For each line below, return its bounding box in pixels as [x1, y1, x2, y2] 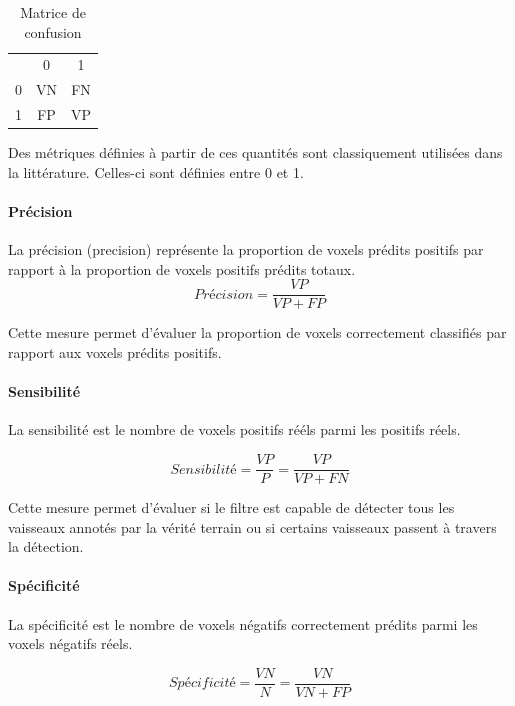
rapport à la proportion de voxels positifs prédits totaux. [8, 258, 356, 279]
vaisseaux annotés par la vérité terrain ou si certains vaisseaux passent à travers [8, 516, 497, 537]
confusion [24, 21, 82, 42]
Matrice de [20, 2, 86, 22]
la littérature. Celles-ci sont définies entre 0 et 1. [8, 161, 304, 182]
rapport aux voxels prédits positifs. [8, 342, 222, 363]
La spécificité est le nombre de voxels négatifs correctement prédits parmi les [8, 613, 478, 634]
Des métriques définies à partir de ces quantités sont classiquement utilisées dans [8, 142, 503, 163]
